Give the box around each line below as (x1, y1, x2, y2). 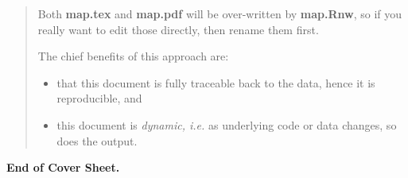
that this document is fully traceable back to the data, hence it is (56, 74, 375, 91)
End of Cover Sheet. (6, 159, 120, 176)
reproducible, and (56, 90, 142, 106)
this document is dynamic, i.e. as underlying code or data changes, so (56, 116, 397, 133)
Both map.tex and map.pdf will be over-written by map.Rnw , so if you (37, 6, 402, 21)
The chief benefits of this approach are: (37, 48, 229, 64)
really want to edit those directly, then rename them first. (37, 21, 319, 37)
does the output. (56, 132, 138, 149)
